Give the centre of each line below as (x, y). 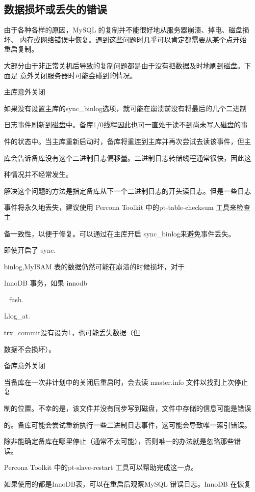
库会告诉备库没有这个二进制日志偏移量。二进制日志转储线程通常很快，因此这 (127, 158)
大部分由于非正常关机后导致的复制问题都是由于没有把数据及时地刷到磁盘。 (124, 65)
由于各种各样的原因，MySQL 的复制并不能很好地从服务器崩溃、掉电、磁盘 (123, 30)
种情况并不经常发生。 (38, 174)
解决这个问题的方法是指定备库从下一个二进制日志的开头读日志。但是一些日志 (127, 190)
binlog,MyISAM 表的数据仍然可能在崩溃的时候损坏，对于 (94, 266)
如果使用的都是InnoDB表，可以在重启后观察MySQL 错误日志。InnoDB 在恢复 (127, 484)
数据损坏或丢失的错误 (55, 9)
